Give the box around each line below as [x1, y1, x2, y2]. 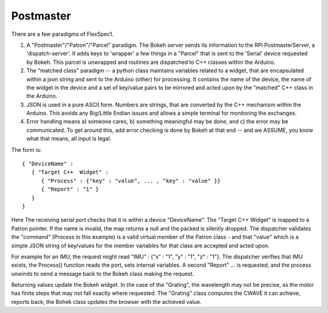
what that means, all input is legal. [26, 135, 112, 142]
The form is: [11, 146, 42, 153]
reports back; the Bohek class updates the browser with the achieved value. [11, 298, 202, 305]
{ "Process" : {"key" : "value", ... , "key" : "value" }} [41, 177, 221, 184]
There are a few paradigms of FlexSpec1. [11, 30, 114, 38]
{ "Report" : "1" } [41, 186, 100, 193]
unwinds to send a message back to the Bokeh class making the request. [11, 270, 194, 277]
